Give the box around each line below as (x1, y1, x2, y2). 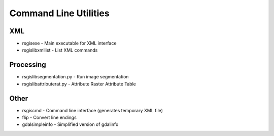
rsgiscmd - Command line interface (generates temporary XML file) (22, 107, 163, 113)
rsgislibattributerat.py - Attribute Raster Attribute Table (22, 81, 136, 87)
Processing (9, 61, 46, 69)
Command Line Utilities (9, 8, 110, 19)
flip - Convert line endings (22, 114, 77, 121)
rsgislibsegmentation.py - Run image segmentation (22, 74, 129, 80)
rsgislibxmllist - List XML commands (22, 47, 98, 53)
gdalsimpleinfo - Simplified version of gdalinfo (22, 121, 119, 127)
